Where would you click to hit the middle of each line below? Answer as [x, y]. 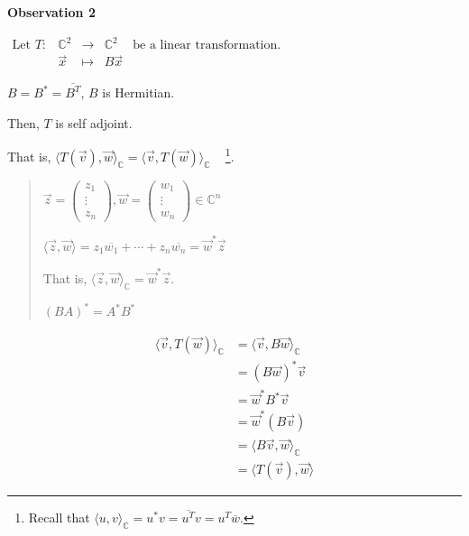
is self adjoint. [94, 122]
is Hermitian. [138, 92]
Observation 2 [51, 12]
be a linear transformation [205, 46]
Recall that [59, 518]
